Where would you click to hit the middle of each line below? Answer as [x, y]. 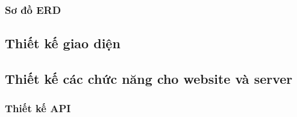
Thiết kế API [38, 108]
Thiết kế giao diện [63, 43]
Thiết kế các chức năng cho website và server [149, 79]
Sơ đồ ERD [33, 9]
